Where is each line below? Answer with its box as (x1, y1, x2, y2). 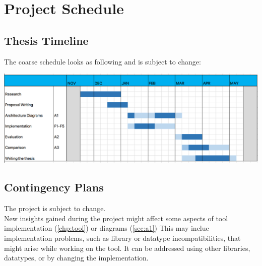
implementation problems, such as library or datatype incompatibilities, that (4, 232, 241, 243)
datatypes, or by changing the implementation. (4, 252, 149, 263)
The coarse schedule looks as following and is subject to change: (4, 56, 201, 66)
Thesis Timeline (4, 32, 89, 48)
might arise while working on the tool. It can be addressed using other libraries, (4, 242, 250, 253)
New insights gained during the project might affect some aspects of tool (4, 213, 228, 223)
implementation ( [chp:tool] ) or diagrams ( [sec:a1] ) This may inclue (4, 223, 209, 233)
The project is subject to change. (4, 203, 106, 214)
